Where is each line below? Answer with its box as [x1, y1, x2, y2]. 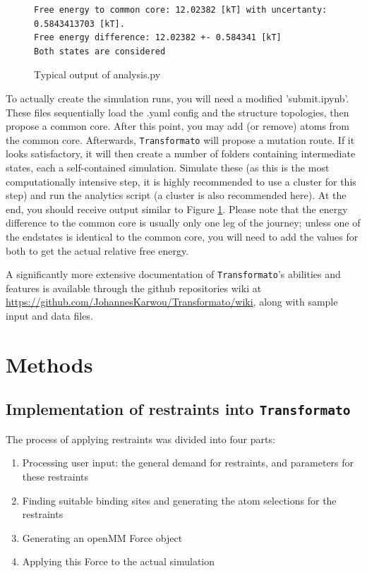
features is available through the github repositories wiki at [6, 280, 262, 295]
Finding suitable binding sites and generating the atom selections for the [22, 493, 337, 507]
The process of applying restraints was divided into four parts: [6, 431, 275, 446]
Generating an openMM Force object [22, 530, 183, 545]
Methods [6, 349, 93, 378]
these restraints [22, 469, 89, 483]
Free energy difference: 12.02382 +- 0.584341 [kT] [34, 32, 282, 43]
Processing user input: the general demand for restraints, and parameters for [22, 455, 354, 470]
